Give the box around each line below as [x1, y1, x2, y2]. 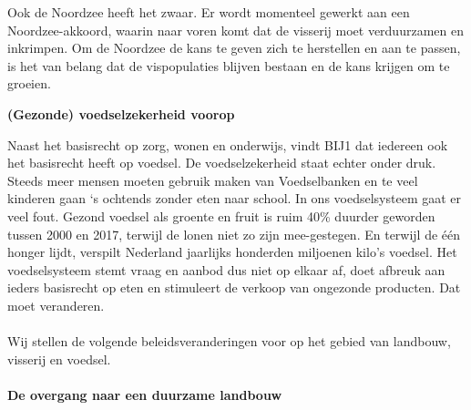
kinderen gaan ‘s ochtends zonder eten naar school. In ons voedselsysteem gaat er [7, 189, 462, 208]
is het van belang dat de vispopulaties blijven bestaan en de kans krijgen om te [7, 56, 450, 75]
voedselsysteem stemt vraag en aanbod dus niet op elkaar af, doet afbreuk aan [7, 260, 445, 279]
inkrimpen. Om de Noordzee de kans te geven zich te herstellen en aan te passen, [7, 38, 461, 57]
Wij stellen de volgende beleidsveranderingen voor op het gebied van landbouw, [7, 332, 451, 351]
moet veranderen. [7, 295, 105, 314]
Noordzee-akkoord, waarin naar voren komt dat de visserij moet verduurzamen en [7, 20, 464, 39]
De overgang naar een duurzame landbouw [7, 384, 282, 404]
